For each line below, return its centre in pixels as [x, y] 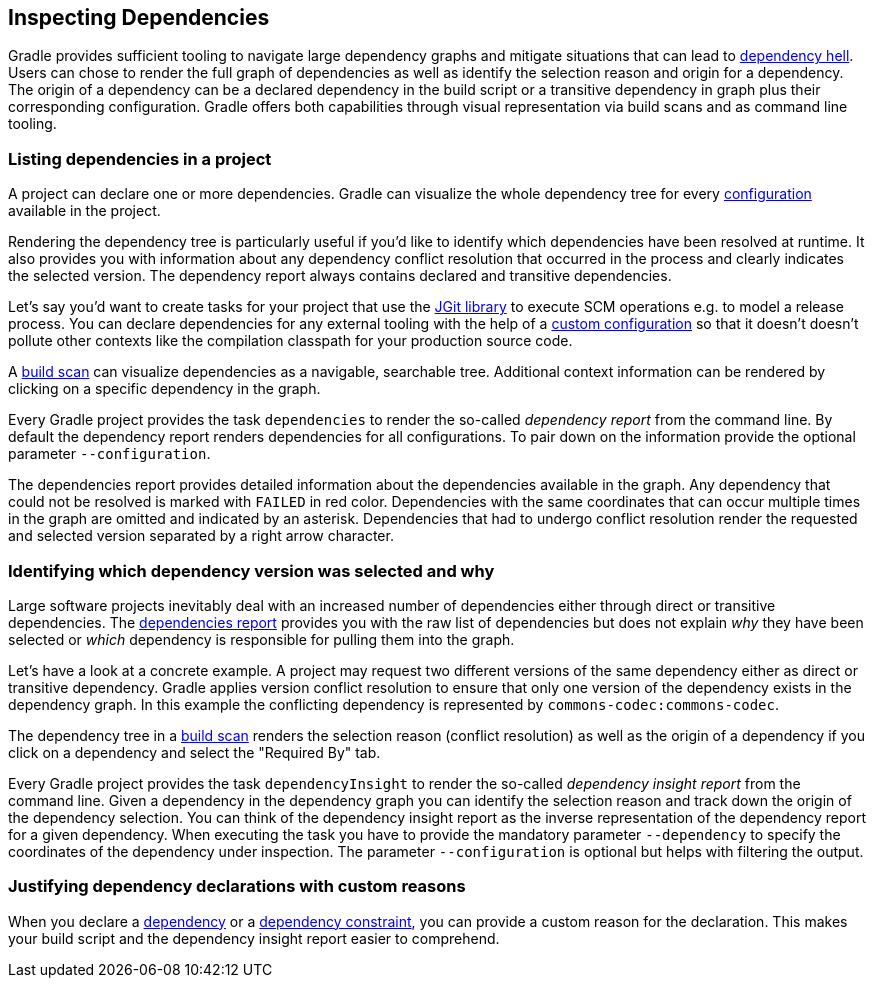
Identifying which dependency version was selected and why [251, 570]
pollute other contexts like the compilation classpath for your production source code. [290, 341]
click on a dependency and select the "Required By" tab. [194, 752]
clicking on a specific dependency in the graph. [164, 389]
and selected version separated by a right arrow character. [201, 536]
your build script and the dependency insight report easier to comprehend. [254, 938]
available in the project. [84, 211]
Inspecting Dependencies [139, 17]
